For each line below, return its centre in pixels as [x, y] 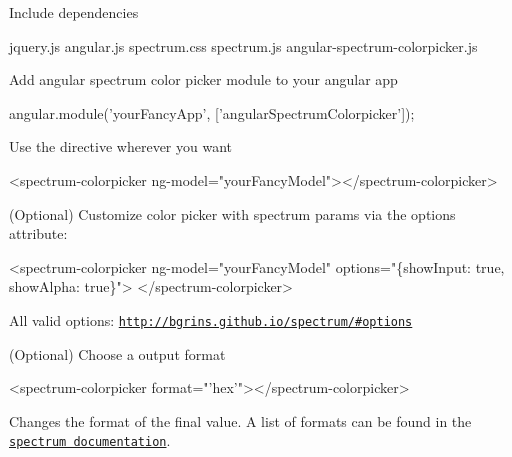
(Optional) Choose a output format [117, 353]
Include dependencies [74, 12]
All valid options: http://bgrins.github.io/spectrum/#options [211, 319]
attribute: [38, 233]
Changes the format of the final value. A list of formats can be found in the [240, 420]
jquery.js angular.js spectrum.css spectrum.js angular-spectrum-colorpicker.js [243, 45]
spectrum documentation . [90, 440]
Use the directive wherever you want [120, 146]
